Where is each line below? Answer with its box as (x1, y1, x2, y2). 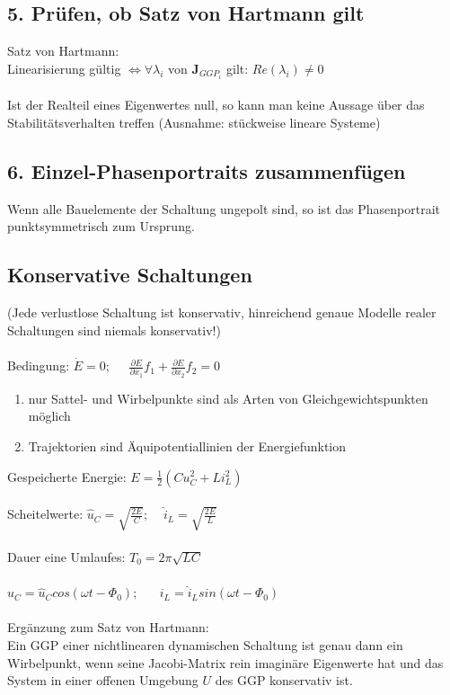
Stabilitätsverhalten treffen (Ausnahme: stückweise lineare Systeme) (7, 113, 381, 132)
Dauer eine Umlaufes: (7, 547, 126, 566)
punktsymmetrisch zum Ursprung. (7, 217, 195, 236)
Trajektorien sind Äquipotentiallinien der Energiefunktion (28, 436, 347, 455)
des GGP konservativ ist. (215, 671, 353, 690)
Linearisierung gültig (7, 58, 121, 77)
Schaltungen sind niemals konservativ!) (7, 320, 221, 339)
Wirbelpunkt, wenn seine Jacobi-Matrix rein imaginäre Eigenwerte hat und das (7, 653, 444, 672)
